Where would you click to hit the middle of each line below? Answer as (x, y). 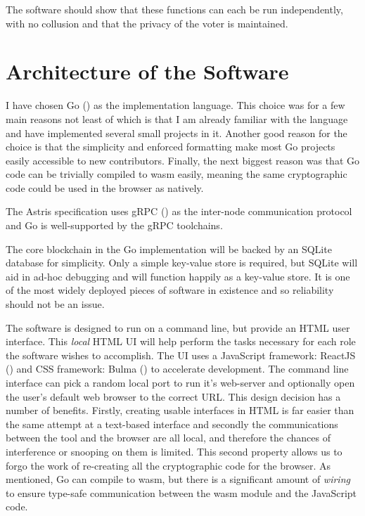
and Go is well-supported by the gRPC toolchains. (114, 225)
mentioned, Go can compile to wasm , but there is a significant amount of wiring (178, 479)
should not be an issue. (55, 304)
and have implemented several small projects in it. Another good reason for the (177, 133)
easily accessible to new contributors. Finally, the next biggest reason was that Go (182, 160)
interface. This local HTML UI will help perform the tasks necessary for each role (181, 341)
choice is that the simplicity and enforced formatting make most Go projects (171, 147)
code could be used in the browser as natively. (105, 187)
